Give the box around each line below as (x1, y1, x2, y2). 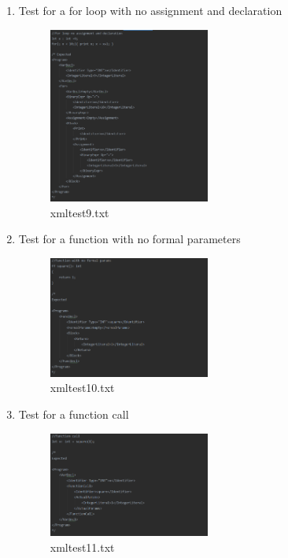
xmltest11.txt (50, 538, 115, 555)
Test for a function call (18, 406, 129, 422)
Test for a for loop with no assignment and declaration (18, 2, 282, 18)
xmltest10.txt (50, 379, 115, 396)
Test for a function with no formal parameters (18, 231, 241, 247)
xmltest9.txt (50, 204, 109, 220)
